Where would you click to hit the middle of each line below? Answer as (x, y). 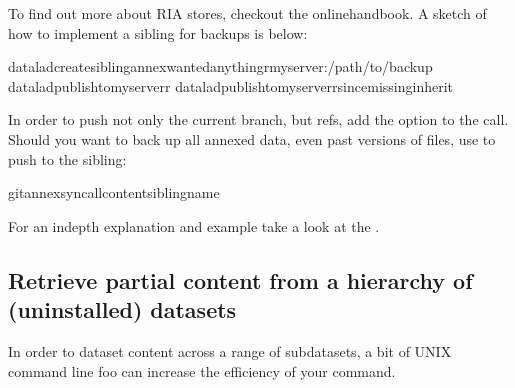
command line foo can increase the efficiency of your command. (202, 370)
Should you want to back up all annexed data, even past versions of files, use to (252, 138)
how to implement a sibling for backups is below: (158, 32)
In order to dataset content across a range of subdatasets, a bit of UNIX (230, 350)
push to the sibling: (67, 158)
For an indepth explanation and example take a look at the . (194, 225)
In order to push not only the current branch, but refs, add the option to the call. (258, 119)
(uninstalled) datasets (122, 309)
